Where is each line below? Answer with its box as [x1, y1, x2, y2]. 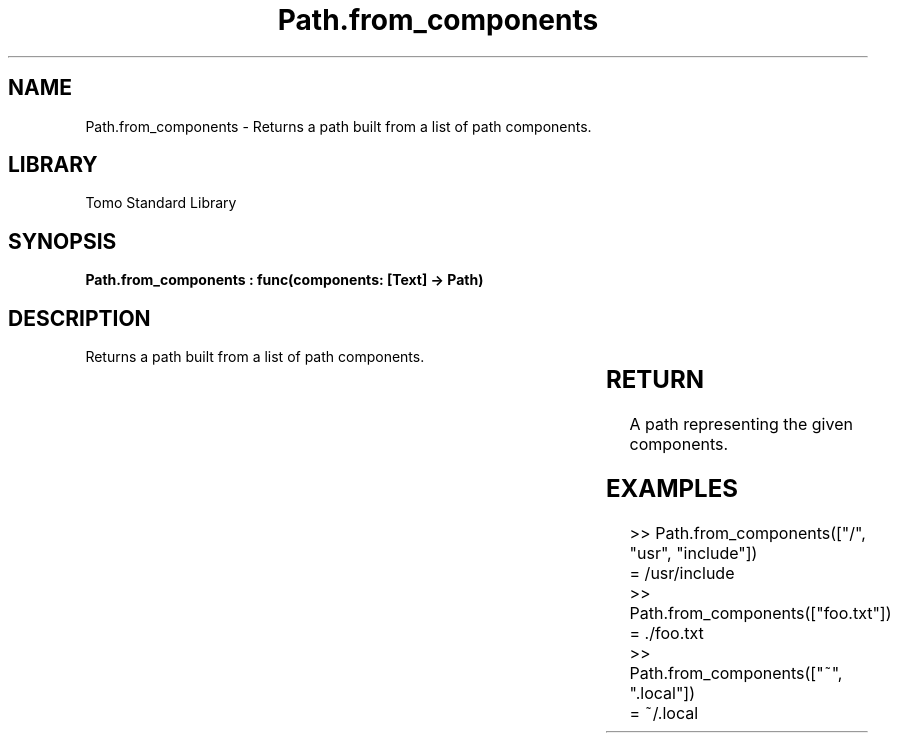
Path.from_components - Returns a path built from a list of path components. [85, 117, 592, 135]
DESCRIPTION [8, 305, 151, 331]
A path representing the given [629, 414, 853, 435]
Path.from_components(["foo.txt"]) [629, 602, 892, 623]
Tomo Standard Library [85, 194, 237, 212]
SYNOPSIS [8, 228, 117, 254]
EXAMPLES [605, 473, 738, 503]
